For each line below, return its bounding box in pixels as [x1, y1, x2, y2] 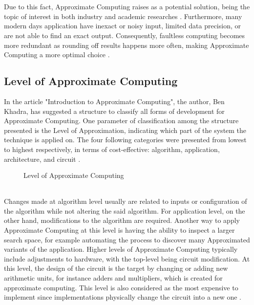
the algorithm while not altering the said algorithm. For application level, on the [4, 205, 245, 216]
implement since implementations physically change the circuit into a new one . [4, 292, 241, 302]
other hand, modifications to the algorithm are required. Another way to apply [4, 215, 240, 225]
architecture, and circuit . [4, 153, 81, 164]
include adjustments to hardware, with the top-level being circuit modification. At [4, 253, 250, 263]
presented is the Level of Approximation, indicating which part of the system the [4, 125, 247, 135]
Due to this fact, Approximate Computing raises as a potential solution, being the [4, 1, 250, 12]
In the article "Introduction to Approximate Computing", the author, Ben [4, 96, 225, 106]
